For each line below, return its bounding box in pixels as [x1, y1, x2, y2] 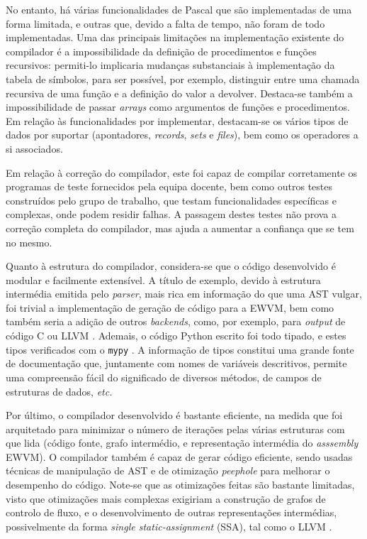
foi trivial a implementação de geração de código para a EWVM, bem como [6, 300, 334, 315]
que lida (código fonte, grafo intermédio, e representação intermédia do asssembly [6, 435, 358, 450]
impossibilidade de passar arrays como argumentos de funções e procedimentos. [6, 99, 350, 114]
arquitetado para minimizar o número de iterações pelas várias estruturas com [6, 421, 345, 436]
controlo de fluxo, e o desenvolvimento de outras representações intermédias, [6, 505, 337, 520]
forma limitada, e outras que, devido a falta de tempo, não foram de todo [6, 16, 325, 31]
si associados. [6, 141, 63, 156]
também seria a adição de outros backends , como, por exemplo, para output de [6, 314, 346, 329]
